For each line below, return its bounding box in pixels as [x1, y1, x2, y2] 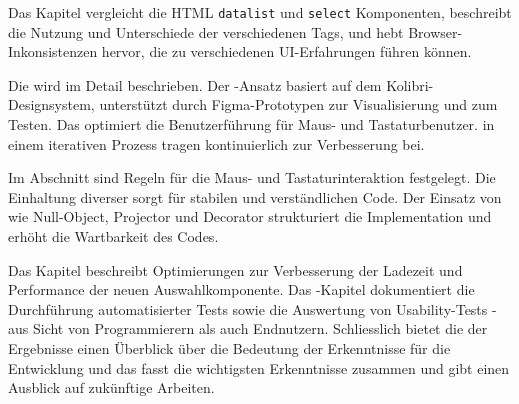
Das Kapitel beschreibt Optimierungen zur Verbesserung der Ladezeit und [8, 259, 463, 280]
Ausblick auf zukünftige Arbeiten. [8, 377, 215, 398]
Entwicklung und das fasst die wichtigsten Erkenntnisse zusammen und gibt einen [8, 357, 510, 378]
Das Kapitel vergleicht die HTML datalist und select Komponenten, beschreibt [8, 2, 512, 22]
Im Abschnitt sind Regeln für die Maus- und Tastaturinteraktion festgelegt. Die [8, 167, 496, 188]
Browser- [408, 21, 463, 42]
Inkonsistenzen [8, 41, 98, 62]
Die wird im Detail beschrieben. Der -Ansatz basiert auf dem [8, 74, 382, 95]
